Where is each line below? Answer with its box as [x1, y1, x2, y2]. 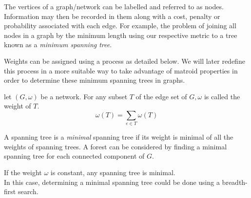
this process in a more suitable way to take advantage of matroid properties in [4, 65, 238, 75]
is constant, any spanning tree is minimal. [50, 167, 175, 178]
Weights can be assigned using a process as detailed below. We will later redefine [4, 55, 245, 66]
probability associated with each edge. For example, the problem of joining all [4, 20, 236, 31]
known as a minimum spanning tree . [4, 39, 112, 50]
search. [18, 186, 39, 197]
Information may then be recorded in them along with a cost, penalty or [4, 11, 220, 21]
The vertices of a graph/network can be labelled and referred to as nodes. [4, 1, 224, 11]
